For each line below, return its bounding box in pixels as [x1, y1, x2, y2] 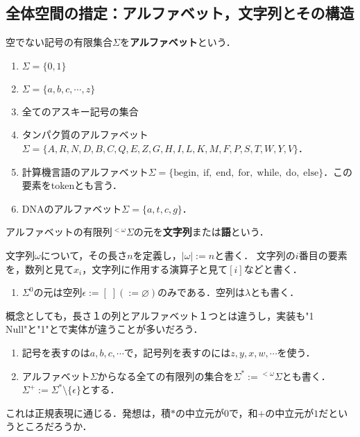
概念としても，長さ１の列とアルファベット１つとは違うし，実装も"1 [6, 308, 314, 322]
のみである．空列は [157, 285, 245, 299]
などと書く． [243, 261, 302, 276]
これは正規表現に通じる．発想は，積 [6, 405, 171, 420]
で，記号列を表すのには [123, 345, 231, 359]
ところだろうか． [15, 419, 92, 434]
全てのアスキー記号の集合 [22, 104, 139, 118]
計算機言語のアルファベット [22, 164, 148, 179]
